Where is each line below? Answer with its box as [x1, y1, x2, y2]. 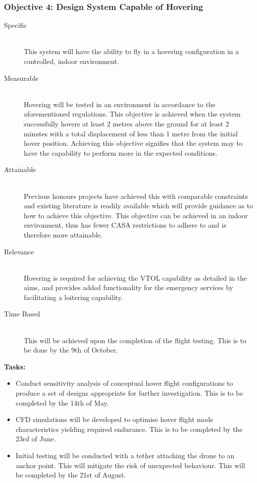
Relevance [4, 246, 34, 256]
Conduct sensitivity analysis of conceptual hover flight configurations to [15, 378, 233, 388]
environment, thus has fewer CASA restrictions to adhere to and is [24, 220, 226, 230]
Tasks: [4, 361, 26, 371]
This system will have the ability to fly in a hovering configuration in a [24, 46, 239, 57]
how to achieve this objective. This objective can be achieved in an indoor [24, 210, 248, 220]
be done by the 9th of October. [24, 345, 118, 355]
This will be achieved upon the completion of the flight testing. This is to [24, 335, 247, 345]
